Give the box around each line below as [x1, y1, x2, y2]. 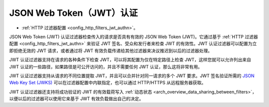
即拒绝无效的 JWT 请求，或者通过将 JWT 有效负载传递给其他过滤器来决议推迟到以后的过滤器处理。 [9, 48, 213, 53]
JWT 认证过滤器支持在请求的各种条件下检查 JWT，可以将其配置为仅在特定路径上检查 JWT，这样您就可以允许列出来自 [9, 57, 252, 63]
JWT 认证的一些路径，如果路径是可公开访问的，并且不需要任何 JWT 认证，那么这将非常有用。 [9, 63, 203, 69]
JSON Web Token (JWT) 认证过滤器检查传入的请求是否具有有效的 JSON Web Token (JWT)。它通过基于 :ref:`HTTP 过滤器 [9, 34, 259, 40]
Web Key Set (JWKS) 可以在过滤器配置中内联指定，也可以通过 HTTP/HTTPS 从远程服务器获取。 [9, 80, 206, 86]
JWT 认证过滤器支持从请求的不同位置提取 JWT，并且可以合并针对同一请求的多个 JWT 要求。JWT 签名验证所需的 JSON [9, 72, 255, 79]
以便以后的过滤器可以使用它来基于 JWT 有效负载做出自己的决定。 [9, 96, 144, 102]
